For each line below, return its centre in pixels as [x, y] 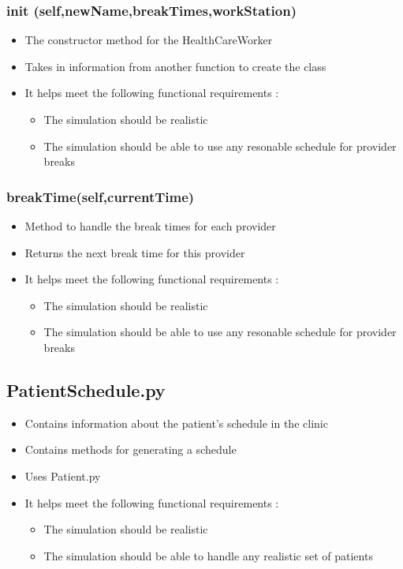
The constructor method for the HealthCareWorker [149, 40]
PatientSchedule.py [86, 389]
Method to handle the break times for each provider [150, 226]
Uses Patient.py [63, 475]
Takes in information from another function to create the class [175, 66]
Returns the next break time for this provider [135, 252]
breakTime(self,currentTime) [101, 196]
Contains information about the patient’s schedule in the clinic [176, 423]
